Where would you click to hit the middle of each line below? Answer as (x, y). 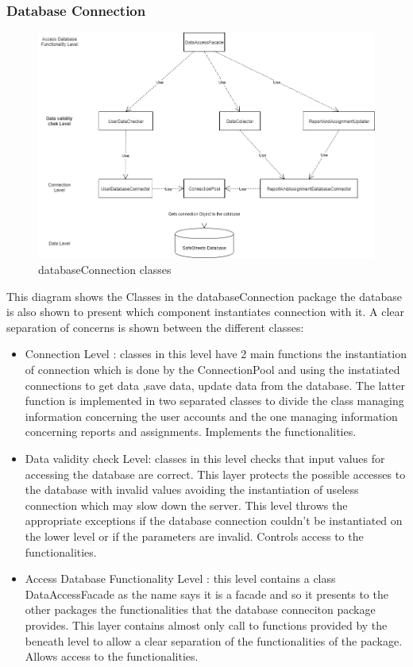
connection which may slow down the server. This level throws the (186, 505)
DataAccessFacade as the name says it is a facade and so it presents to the (206, 594)
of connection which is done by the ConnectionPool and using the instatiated (212, 369)
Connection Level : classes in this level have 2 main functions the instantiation (216, 354)
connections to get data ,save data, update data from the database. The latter (215, 385)
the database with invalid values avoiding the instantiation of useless (192, 490)
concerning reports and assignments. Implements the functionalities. (191, 432)
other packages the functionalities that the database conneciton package (200, 609)
